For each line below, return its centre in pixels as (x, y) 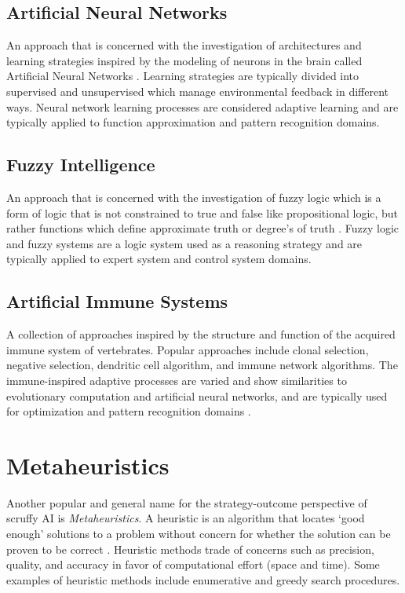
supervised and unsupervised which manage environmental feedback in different (197, 91)
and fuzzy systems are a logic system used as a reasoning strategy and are (184, 243)
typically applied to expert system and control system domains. (159, 259)
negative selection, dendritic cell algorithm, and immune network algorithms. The (202, 365)
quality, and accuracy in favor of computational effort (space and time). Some (193, 564)
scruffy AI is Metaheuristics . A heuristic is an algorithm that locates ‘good (186, 518)
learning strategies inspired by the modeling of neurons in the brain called (184, 60)
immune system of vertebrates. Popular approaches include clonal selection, (188, 349)
